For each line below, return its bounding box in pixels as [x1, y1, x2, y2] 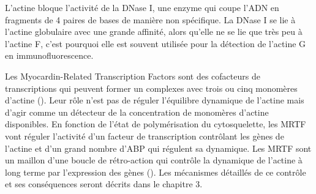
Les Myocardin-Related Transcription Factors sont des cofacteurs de [5, 69, 260, 82]
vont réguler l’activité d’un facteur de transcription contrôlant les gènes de [5, 129, 284, 142]
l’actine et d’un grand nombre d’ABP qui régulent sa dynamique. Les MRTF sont [5, 141, 312, 154]
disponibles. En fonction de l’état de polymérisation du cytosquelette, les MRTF [5, 118, 306, 130]
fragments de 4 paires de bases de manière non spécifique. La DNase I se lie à [5, 13, 296, 26]
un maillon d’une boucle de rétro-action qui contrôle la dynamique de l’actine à [5, 154, 303, 166]
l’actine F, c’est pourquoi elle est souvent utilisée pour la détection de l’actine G [5, 37, 306, 50]
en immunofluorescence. [5, 49, 94, 62]
